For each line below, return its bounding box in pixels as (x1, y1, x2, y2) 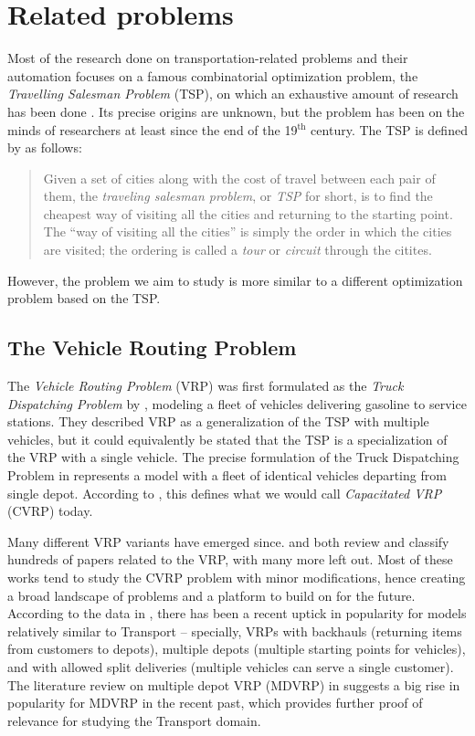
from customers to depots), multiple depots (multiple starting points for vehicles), (7, 639, 466, 658)
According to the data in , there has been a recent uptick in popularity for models (7, 604, 467, 623)
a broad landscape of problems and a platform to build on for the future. (7, 585, 416, 605)
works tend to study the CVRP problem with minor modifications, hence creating (7, 567, 466, 586)
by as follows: (7, 138, 82, 157)
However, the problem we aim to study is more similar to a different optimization (7, 270, 463, 289)
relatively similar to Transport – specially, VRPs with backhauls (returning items (7, 621, 462, 640)
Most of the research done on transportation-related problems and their (7, 48, 408, 68)
